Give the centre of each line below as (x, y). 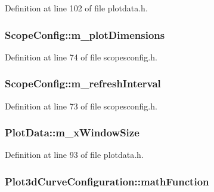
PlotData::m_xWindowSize (72, 132)
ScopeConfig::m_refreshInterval (83, 83)
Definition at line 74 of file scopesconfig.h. (81, 57)
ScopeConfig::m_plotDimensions (85, 34)
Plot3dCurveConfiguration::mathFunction (107, 181)
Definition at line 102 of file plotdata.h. (76, 8)
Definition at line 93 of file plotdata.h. (74, 155)
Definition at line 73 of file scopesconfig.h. (81, 106)
